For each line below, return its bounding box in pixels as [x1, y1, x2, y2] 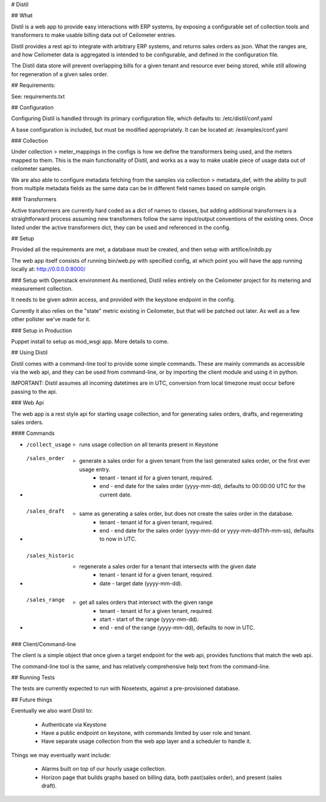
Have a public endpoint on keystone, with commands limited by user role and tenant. [41, 729, 252, 736]
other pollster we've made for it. [11, 316, 91, 323]
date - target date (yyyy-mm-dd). [100, 580, 182, 587]
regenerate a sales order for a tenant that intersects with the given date [79, 563, 257, 570]
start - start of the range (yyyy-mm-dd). [100, 616, 199, 623]
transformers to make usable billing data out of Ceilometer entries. [11, 31, 176, 39]
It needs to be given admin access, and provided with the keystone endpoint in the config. [11, 296, 235, 303]
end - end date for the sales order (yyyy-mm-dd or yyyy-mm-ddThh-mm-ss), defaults [100, 527, 314, 534]
